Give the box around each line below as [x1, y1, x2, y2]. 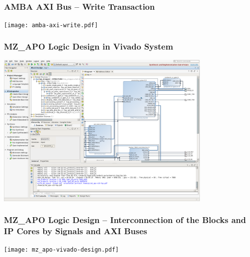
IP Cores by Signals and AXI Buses [4, 225, 147, 237]
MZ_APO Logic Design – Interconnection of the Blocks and [4, 214, 246, 226]
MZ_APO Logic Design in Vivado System [4, 40, 173, 52]
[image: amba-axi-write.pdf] [4, 22, 98, 29]
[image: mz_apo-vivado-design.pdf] [4, 246, 119, 254]
